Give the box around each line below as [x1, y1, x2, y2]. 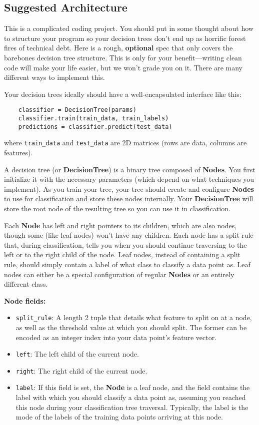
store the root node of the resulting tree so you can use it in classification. [4, 203, 230, 213]
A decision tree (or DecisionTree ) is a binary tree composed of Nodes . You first [4, 164, 255, 174]
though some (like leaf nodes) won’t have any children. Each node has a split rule [4, 230, 253, 240]
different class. [4, 279, 48, 289]
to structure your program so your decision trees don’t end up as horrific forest [4, 32, 246, 43]
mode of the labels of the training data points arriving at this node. [15, 412, 223, 422]
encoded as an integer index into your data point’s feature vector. [15, 332, 217, 342]
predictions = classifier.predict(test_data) [18, 123, 172, 130]
